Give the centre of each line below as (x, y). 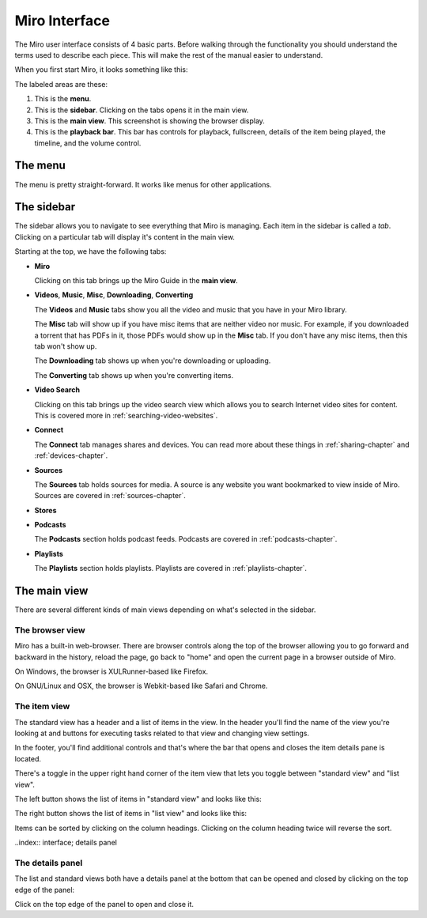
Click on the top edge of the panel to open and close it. (104, 905)
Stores (45, 510)
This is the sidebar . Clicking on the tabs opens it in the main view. (142, 110)
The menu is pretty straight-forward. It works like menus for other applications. (143, 184)
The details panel (49, 863)
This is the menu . (63, 99)
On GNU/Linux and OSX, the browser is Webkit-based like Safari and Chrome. (141, 686)
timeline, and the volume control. (88, 143)
